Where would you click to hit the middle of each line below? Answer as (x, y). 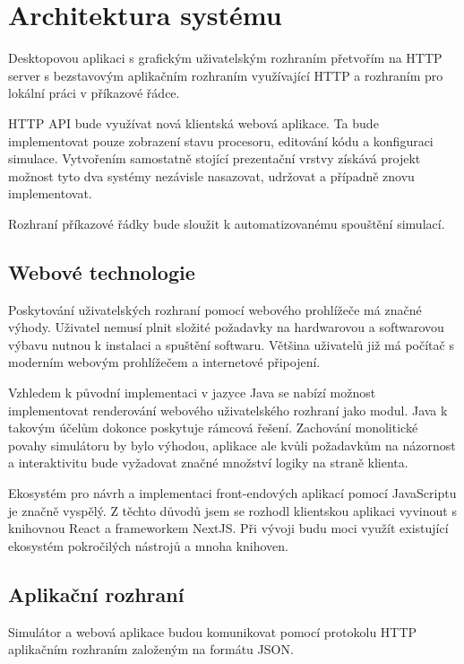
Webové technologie (102, 271)
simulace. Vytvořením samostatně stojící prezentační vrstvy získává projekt (215, 158)
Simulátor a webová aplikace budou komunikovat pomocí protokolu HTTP (213, 631)
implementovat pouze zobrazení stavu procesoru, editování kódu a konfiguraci (221, 140)
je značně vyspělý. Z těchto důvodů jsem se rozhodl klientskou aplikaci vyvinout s (232, 510)
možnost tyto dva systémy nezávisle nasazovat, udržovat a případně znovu (211, 175)
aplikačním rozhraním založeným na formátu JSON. (151, 649)
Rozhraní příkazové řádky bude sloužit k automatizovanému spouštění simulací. (227, 223)
